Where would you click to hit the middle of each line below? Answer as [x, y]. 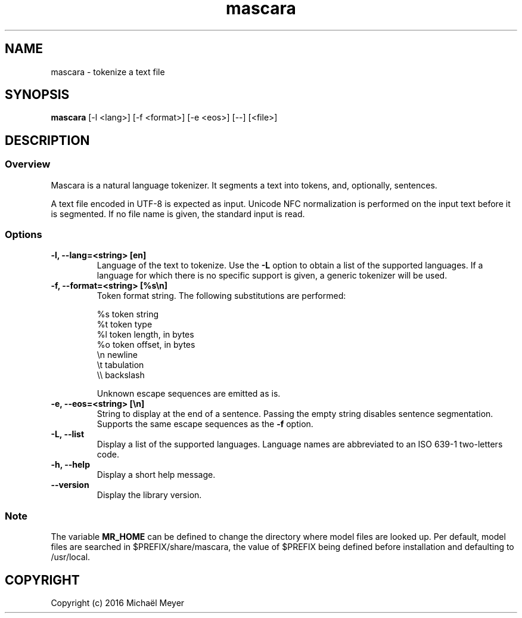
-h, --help [70, 465]
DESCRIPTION [47, 140]
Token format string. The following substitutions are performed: [221, 296]
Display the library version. [149, 495]
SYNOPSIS [37, 95]
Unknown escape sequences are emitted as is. [189, 394]
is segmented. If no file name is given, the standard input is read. [178, 214]
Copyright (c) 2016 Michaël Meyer [118, 603]
